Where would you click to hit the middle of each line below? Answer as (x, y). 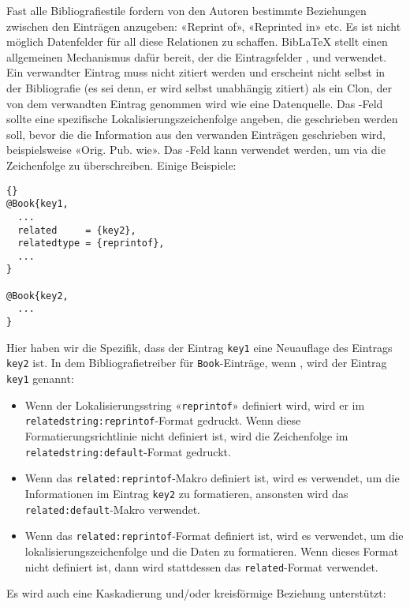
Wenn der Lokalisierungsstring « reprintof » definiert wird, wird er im (195, 405)
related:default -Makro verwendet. (112, 509)
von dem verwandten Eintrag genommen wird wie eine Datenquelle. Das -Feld (195, 103)
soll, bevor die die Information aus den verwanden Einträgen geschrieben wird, (196, 134)
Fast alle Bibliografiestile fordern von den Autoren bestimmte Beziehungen (186, 10)
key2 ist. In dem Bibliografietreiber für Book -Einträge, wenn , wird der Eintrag (197, 363)
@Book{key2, (37, 296)
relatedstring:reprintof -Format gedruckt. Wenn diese (163, 420)
